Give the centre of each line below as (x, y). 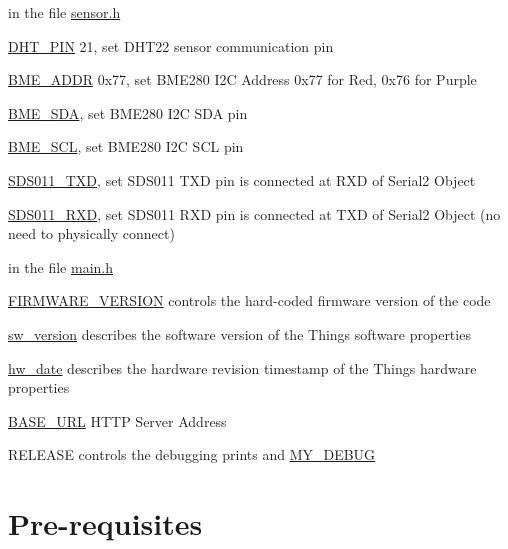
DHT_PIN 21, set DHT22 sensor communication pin (171, 45)
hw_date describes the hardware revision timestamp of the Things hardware (242, 367)
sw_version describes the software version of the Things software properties (239, 333)
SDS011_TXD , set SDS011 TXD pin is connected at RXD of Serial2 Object (242, 179)
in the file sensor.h (64, 12)
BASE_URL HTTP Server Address (117, 420)
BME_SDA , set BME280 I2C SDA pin (128, 112)
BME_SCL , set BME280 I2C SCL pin (126, 146)
